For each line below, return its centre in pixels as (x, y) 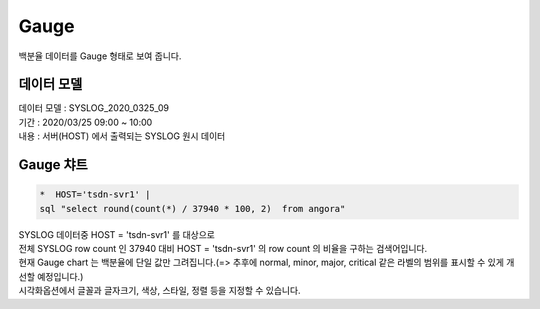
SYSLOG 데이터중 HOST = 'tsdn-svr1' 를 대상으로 (116, 234)
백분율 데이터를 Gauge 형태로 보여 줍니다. (100, 56)
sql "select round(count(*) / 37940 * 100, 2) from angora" (192, 208)
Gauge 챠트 (53, 165)
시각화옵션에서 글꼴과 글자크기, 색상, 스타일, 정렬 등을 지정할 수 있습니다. (159, 291)
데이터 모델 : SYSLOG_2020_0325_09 (94, 108)
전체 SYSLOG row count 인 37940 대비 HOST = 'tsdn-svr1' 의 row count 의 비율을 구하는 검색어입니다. (223, 248)
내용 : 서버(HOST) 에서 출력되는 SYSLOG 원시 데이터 (122, 136)
